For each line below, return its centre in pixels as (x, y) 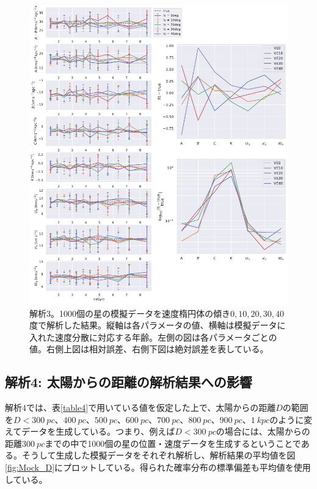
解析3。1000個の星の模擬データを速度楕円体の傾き (130, 313)
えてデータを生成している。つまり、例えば (90, 431)
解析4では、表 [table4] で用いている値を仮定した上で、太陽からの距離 (140, 408)
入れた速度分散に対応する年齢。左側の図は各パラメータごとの (153, 337)
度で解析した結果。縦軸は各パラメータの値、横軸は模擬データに (158, 325)
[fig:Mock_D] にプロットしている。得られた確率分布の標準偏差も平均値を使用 (158, 467)
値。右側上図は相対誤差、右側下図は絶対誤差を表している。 (149, 349)
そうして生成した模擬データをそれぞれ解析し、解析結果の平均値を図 (158, 455)
